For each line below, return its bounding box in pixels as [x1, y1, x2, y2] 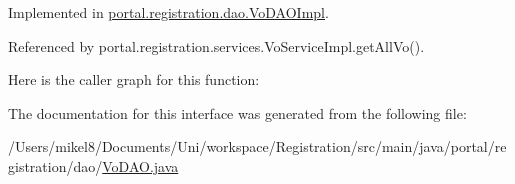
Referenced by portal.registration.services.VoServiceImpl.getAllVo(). [8, 35, 425, 56]
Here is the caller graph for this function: [8, 69, 260, 90]
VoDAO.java [102, 155, 179, 176]
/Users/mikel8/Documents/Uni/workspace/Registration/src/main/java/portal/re [8, 136, 507, 157]
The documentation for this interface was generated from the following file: [8, 102, 467, 123]
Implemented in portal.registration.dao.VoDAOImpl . [8, 2, 329, 22]
